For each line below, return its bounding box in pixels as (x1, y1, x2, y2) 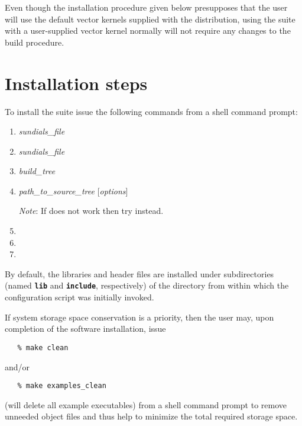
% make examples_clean (17, 382, 106, 390)
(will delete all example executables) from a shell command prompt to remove (5, 398, 287, 411)
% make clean (17, 343, 69, 352)
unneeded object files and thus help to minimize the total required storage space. (5, 410, 298, 422)
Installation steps (5, 71, 148, 95)
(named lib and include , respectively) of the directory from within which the (5, 279, 289, 292)
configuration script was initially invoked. (5, 291, 154, 303)
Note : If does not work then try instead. (18, 204, 164, 217)
